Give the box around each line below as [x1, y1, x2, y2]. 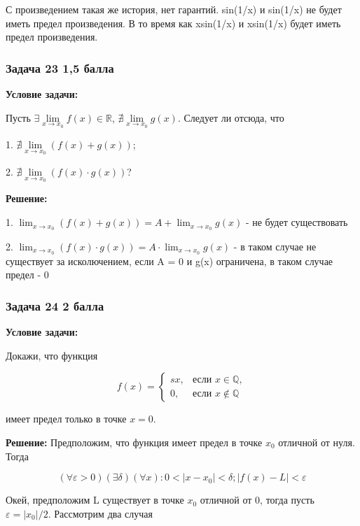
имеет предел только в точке [6, 411, 127, 426]
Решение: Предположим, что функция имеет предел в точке [6, 434, 263, 449]
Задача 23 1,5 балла [6, 59, 114, 76]
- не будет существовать [245, 215, 348, 229]
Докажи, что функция [6, 348, 98, 362]
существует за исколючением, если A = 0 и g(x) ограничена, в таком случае [6, 253, 333, 268]
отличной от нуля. [278, 434, 355, 449]
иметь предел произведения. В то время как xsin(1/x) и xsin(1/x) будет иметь [6, 15, 341, 30]
